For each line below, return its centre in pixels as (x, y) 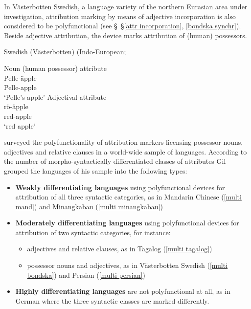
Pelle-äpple (20, 77)
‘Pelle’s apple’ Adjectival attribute (55, 97)
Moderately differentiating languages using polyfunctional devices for (127, 223)
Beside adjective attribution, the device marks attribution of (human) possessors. (125, 35)
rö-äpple (16, 106)
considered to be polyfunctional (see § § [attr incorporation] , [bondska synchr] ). (123, 26)
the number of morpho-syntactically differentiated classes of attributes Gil (115, 161)
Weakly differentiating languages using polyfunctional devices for (120, 187)
